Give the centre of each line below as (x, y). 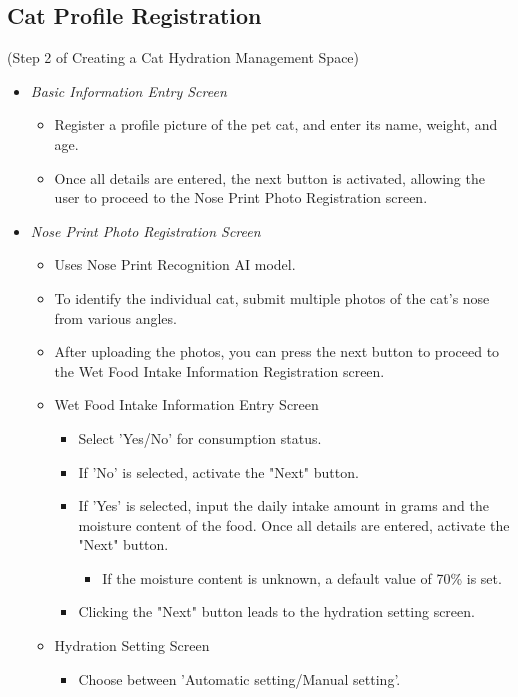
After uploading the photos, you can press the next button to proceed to (277, 351)
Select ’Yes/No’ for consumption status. (200, 437)
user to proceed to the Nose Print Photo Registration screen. (241, 197)
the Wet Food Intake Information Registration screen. (219, 370)
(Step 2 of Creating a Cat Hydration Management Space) (183, 57)
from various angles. (115, 317)
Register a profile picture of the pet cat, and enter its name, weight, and (276, 124)
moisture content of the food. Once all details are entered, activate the (294, 524)
